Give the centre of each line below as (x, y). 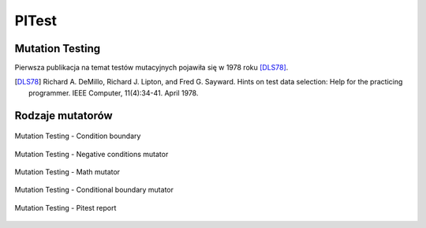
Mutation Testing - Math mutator (67, 172)
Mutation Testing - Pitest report (65, 207)
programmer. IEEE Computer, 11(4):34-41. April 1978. (114, 93)
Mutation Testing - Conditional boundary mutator (94, 190)
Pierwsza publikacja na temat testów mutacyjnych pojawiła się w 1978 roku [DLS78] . (151, 68)
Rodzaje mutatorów (64, 116)
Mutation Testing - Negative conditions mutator (92, 154)
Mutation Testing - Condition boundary (78, 136)
